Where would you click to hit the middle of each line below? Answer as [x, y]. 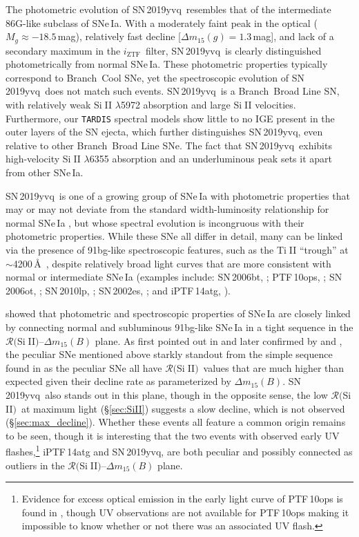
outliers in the [35, 465]
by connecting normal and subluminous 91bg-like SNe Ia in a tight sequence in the [179, 327]
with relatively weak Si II [59, 105]
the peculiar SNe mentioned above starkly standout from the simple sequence [169, 354]
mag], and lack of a [293, 36]
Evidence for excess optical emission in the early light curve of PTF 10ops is [182, 499]
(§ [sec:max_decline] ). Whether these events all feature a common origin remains [176, 422]
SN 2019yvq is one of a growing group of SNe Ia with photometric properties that [178, 195]
